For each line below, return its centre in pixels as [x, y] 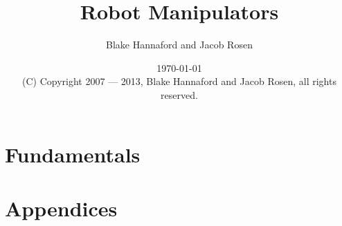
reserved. [179, 94]
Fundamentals [73, 154]
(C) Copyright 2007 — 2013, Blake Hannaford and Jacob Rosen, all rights [179, 81]
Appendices [61, 208]
